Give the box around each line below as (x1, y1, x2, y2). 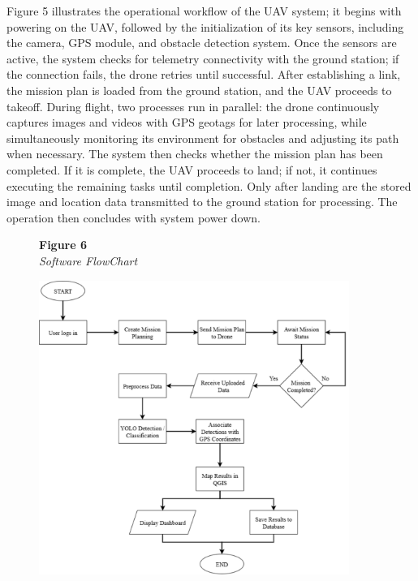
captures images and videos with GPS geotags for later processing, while (6, 114, 367, 131)
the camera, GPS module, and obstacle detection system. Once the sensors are (6, 34, 397, 51)
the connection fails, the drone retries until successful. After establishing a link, (6, 66, 401, 83)
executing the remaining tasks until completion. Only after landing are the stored (6, 177, 412, 194)
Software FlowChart (39, 252, 138, 269)
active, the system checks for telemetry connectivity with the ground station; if (6, 49, 399, 67)
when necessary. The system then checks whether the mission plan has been (6, 145, 383, 162)
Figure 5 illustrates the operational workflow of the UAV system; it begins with (6, 2, 402, 19)
